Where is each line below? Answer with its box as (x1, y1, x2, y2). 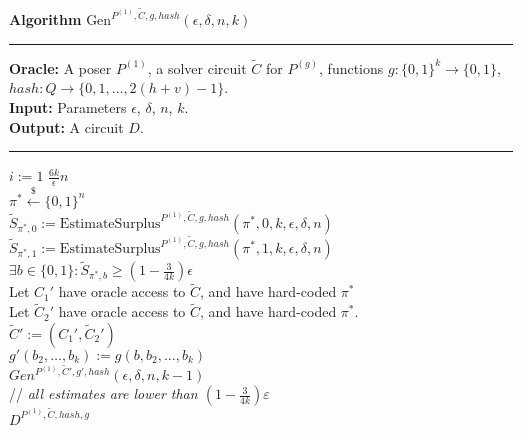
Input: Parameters (9, 97, 127, 118)
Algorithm (9, 9, 82, 30)
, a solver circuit (147, 57, 247, 78)
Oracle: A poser (9, 57, 112, 78)
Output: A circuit (9, 116, 124, 137)
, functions (319, 57, 384, 78)
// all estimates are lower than (9, 383, 198, 404)
